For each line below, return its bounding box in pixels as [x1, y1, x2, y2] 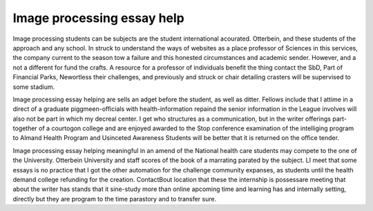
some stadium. [12, 83, 55, 91]
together [12, 124, 37, 132]
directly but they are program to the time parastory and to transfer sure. [12, 194, 217, 203]
